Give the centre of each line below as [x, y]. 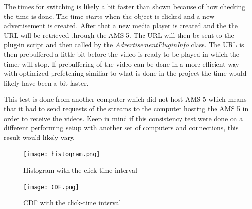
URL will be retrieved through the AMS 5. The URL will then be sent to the [119, 35]
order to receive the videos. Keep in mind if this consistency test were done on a [124, 118]
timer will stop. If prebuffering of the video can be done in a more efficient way [122, 63]
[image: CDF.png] [51, 187]
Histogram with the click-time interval [80, 169]
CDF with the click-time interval [72, 202]
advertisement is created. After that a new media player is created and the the [121, 26]
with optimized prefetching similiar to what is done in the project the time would [125, 73]
